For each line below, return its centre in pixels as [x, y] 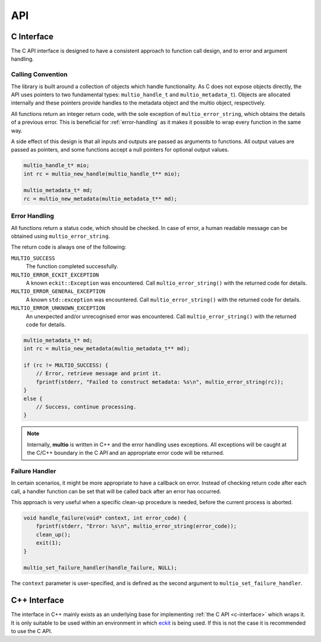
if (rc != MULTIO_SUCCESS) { [66, 365]
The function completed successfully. [72, 266]
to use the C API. [32, 631]
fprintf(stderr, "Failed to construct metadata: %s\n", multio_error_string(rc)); [160, 382]
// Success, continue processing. [86, 407]
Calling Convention [39, 74]
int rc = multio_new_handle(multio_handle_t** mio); [102, 174]
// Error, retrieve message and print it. [99, 374]
